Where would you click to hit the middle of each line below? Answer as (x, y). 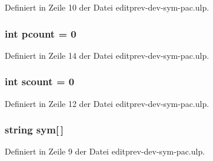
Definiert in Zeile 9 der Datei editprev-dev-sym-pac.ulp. (105, 151)
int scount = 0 (40, 81)
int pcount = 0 (41, 33)
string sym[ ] (34, 130)
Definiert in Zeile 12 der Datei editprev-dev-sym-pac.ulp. (107, 103)
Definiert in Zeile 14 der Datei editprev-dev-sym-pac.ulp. (107, 55)
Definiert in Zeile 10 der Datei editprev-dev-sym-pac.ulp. (107, 7)
